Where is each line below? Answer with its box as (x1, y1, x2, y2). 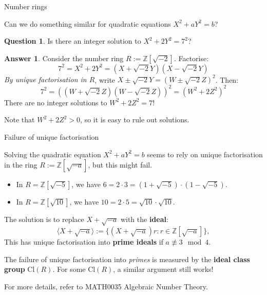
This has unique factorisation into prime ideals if (4, 236, 163, 247)
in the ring (4, 159, 37, 170)
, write (94, 74, 116, 85)
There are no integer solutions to (4, 97, 107, 107)
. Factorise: (174, 52, 209, 63)
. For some (52, 264, 86, 274)
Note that (4, 114, 35, 125)
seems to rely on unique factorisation (147, 149, 263, 159)
